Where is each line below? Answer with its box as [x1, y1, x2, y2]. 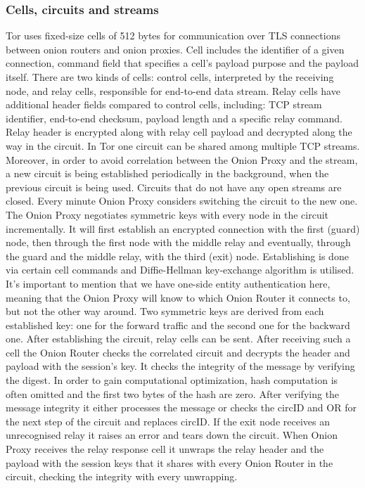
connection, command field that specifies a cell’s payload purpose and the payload [6, 56, 359, 70]
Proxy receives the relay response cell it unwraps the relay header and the [6, 442, 324, 456]
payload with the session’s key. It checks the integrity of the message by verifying [6, 359, 355, 373]
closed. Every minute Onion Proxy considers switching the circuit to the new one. [6, 193, 358, 208]
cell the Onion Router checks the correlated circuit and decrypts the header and [6, 345, 350, 359]
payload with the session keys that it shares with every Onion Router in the [6, 455, 333, 470]
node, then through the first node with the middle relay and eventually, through [6, 235, 351, 250]
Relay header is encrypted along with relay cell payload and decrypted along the [6, 124, 352, 139]
